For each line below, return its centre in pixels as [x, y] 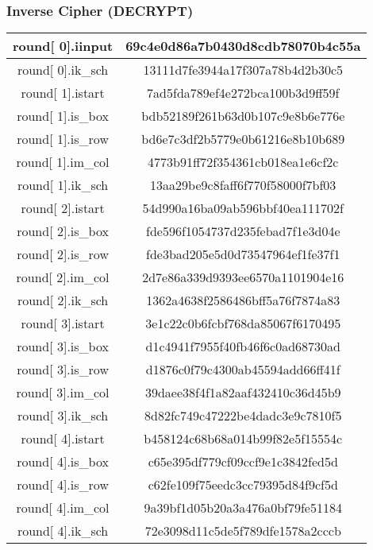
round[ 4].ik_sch [63, 531]
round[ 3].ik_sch [63, 416]
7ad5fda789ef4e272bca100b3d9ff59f [243, 93]
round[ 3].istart [63, 323]
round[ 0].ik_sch [63, 70]
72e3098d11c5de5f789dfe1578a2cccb [243, 531]
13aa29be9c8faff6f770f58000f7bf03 [243, 185]
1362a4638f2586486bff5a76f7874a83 [243, 300]
